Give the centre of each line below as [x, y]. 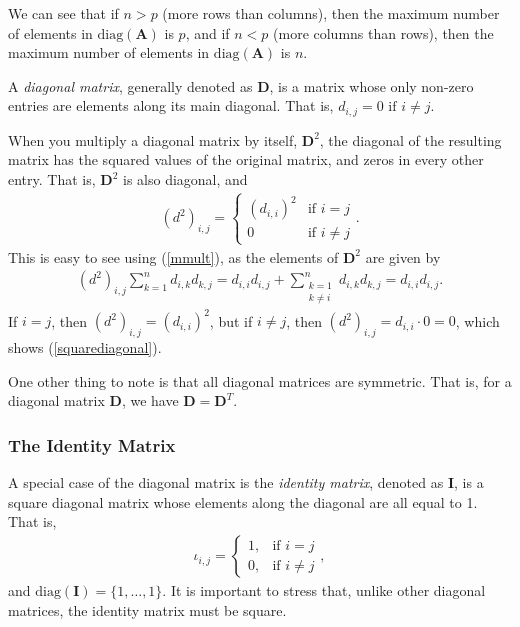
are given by [403, 256]
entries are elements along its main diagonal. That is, [171, 105]
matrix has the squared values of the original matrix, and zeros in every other [246, 159]
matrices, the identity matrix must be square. [147, 609]
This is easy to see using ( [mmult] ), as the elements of [173, 256]
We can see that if [63, 13]
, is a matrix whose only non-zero [371, 85]
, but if [231, 320]
